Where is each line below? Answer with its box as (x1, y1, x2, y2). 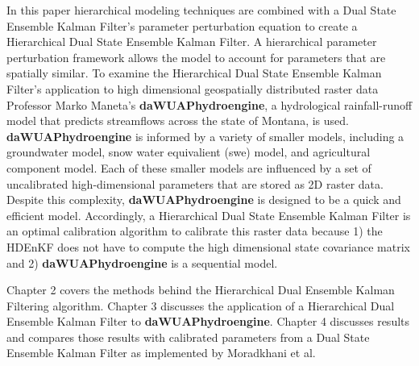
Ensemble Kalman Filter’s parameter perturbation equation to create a (6, 17, 358, 34)
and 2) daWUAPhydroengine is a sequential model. (6, 254, 278, 271)
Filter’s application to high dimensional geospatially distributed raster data (6, 80, 379, 97)
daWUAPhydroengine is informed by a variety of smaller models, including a (6, 127, 404, 144)
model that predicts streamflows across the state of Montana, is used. (6, 112, 349, 129)
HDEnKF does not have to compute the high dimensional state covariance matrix (6, 238, 410, 255)
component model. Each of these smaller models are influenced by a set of (6, 159, 371, 176)
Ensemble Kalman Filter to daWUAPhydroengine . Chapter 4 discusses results (6, 313, 410, 330)
